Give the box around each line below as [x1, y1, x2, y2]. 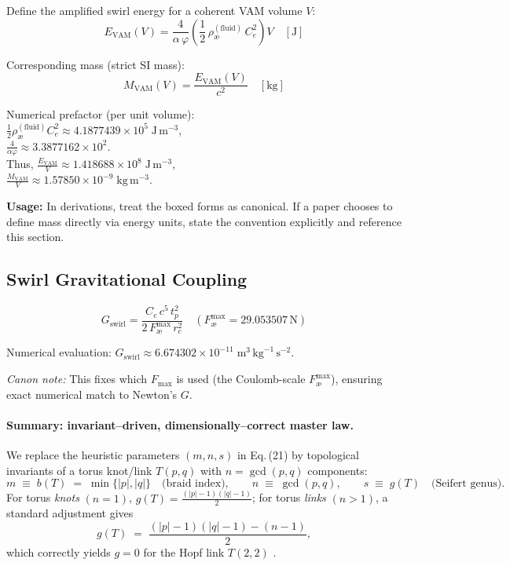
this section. [6, 228, 64, 245]
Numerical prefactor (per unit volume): [6, 106, 195, 122]
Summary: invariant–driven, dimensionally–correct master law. [6, 416, 354, 433]
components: [307, 462, 368, 478]
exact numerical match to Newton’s [6, 385, 178, 402]
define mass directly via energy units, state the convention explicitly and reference [6, 213, 402, 229]
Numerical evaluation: [6, 344, 112, 360]
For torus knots [6, 489, 79, 506]
